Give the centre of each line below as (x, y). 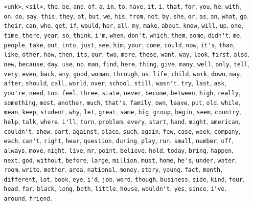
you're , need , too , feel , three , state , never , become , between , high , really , (122, 92)
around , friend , (28, 198)
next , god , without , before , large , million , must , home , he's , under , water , (121, 159)
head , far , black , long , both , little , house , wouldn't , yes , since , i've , (115, 188)
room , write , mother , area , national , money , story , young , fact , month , (113, 169)
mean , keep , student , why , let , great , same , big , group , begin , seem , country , (123, 112)
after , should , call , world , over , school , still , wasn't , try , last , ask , (115, 83)
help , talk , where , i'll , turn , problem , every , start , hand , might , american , (122, 121)
